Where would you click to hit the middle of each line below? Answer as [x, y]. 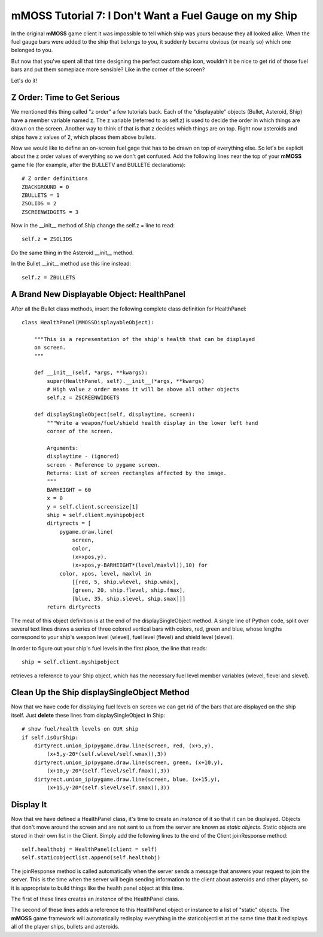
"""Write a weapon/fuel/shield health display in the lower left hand [153, 423]
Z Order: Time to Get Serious [65, 98]
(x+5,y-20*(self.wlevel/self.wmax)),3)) [107, 754]
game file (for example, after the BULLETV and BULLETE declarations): [98, 165]
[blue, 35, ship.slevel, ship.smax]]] [129, 599]
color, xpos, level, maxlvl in [105, 574]
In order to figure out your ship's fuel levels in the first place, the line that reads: [109, 648]
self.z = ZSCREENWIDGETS [83, 398]
